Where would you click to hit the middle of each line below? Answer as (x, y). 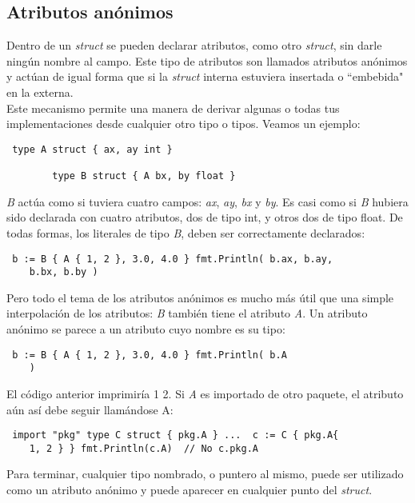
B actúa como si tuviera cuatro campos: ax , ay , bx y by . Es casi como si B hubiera (207, 201)
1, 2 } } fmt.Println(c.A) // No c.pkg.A (144, 448)
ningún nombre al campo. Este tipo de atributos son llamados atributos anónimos (207, 60)
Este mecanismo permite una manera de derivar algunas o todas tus (173, 108)
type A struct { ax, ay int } (92, 149)
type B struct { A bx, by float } (144, 176)
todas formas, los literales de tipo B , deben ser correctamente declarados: (186, 232)
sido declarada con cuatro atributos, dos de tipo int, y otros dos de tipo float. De (205, 217)
